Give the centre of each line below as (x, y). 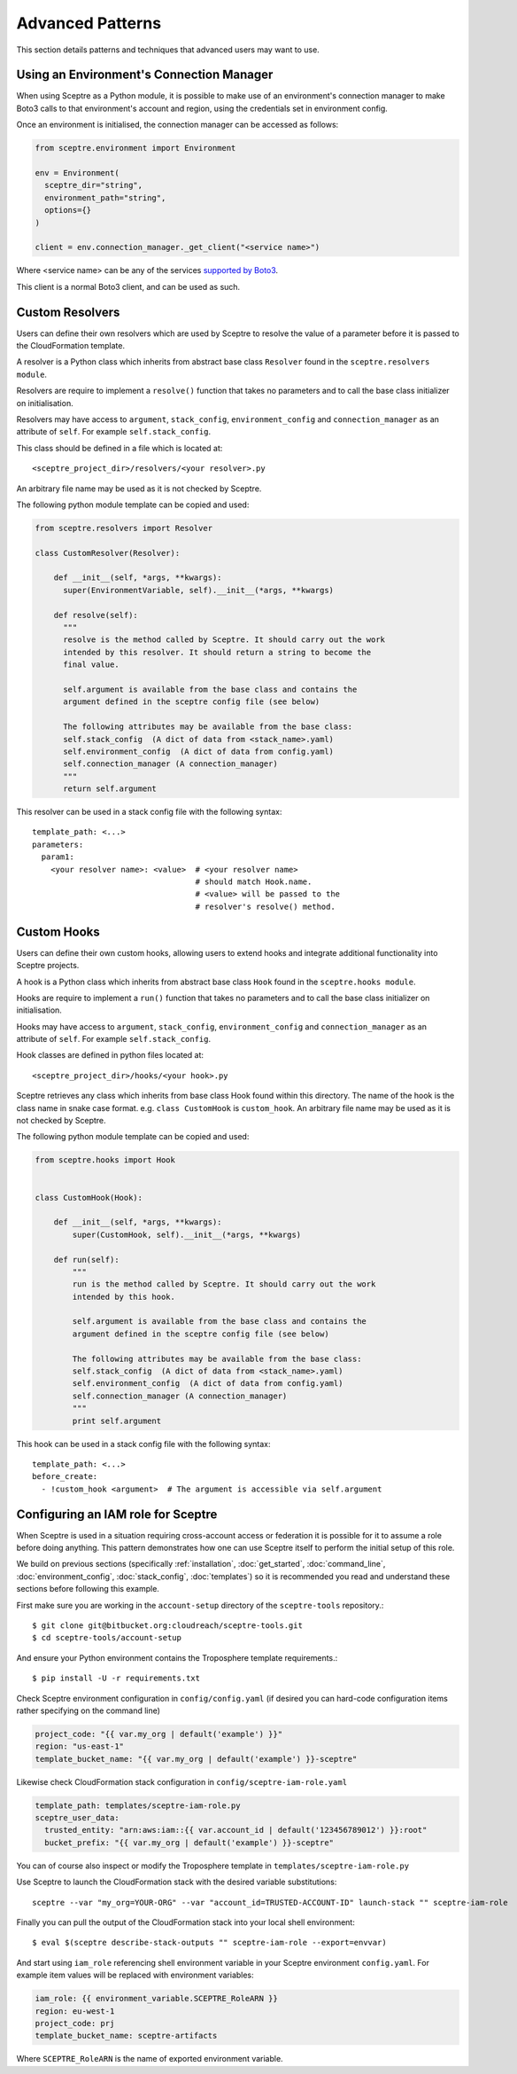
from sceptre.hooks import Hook (105, 1160)
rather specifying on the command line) (89, 1710)
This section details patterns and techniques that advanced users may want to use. (168, 50)
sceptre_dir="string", (94, 185)
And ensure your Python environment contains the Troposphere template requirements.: (177, 1657)
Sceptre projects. (48, 966)
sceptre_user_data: (77, 1818)
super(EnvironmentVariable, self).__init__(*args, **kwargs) (199, 590)
